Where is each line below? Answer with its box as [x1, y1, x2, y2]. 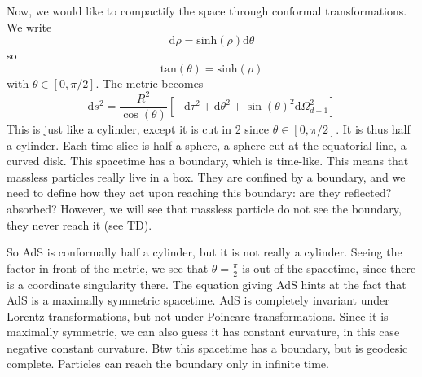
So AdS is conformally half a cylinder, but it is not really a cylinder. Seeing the [7, 243, 402, 261]
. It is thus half [336, 120, 411, 137]
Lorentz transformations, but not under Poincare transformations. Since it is [7, 307, 389, 324]
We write [7, 18, 52, 35]
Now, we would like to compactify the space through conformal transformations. [7, 2, 407, 19]
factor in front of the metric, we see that [7, 259, 209, 276]
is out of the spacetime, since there [242, 259, 416, 276]
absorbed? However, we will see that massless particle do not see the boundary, [7, 199, 402, 217]
